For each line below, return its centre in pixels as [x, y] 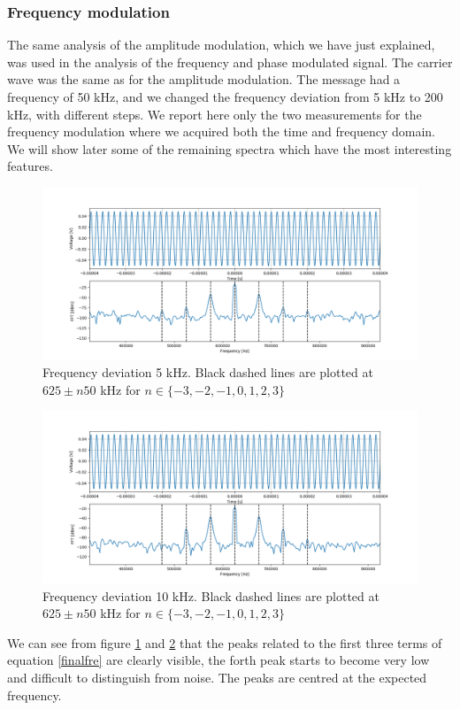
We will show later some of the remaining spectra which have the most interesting [230, 148]
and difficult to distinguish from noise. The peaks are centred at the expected [217, 677]
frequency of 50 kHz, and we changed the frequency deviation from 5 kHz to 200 [225, 96]
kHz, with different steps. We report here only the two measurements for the [215, 114]
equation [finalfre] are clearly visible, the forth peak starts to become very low [218, 660]
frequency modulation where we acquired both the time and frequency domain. [221, 131]
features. [30, 166]
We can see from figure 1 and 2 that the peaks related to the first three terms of [225, 642]
